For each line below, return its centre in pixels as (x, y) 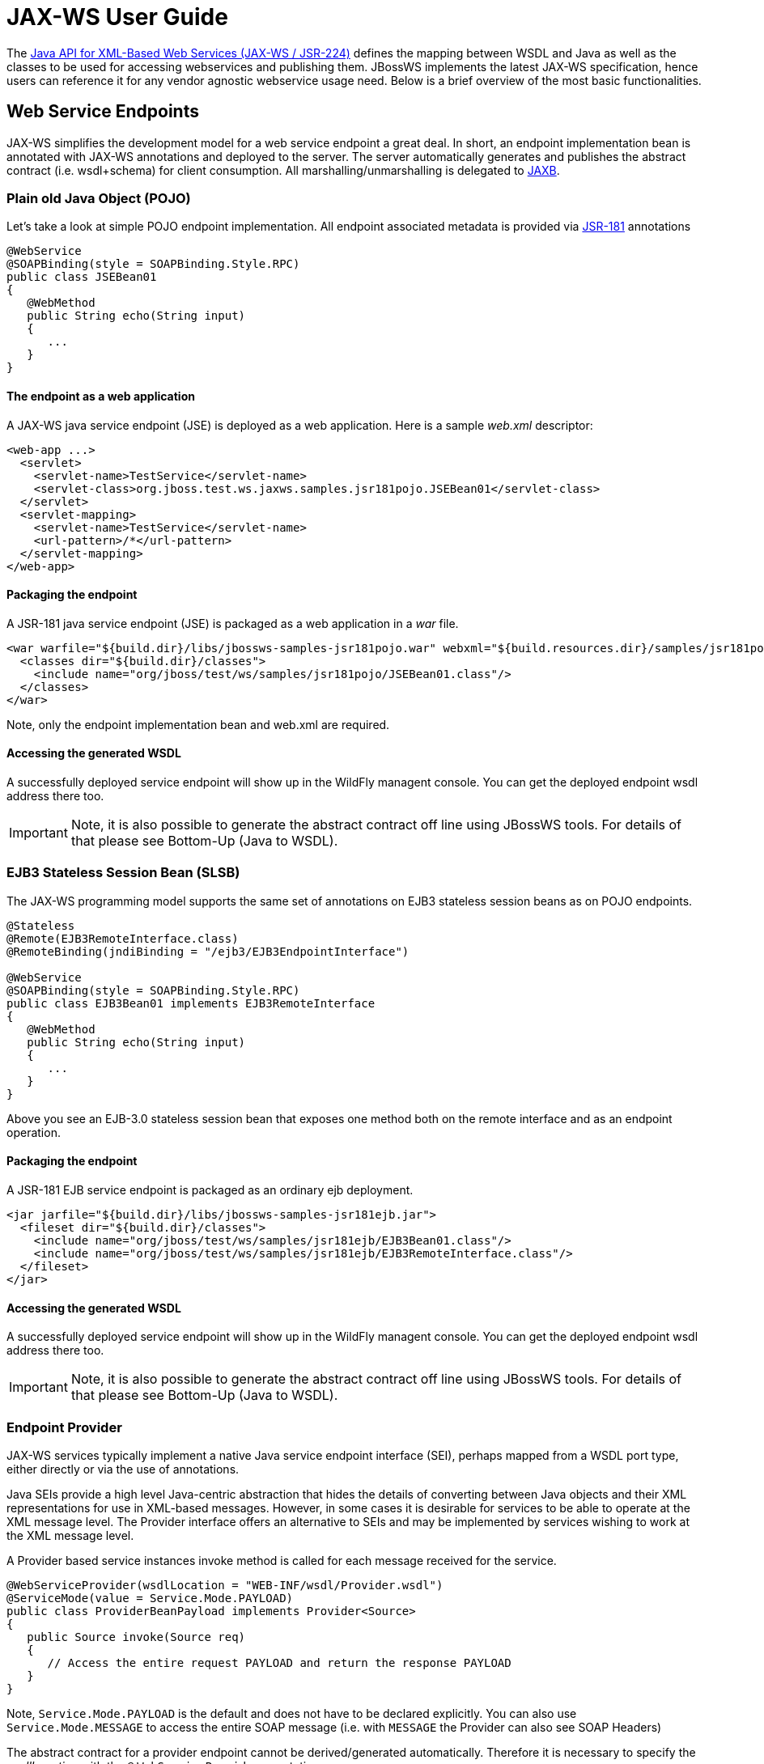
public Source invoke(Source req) (136, 1637)
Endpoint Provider (64, 1427)
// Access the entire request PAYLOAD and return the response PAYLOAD (279, 1662)
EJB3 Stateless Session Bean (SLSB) (123, 873)
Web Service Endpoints (103, 112)
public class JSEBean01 (82, 277)
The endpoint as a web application (101, 396)
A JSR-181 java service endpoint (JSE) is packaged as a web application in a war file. (233, 623)
